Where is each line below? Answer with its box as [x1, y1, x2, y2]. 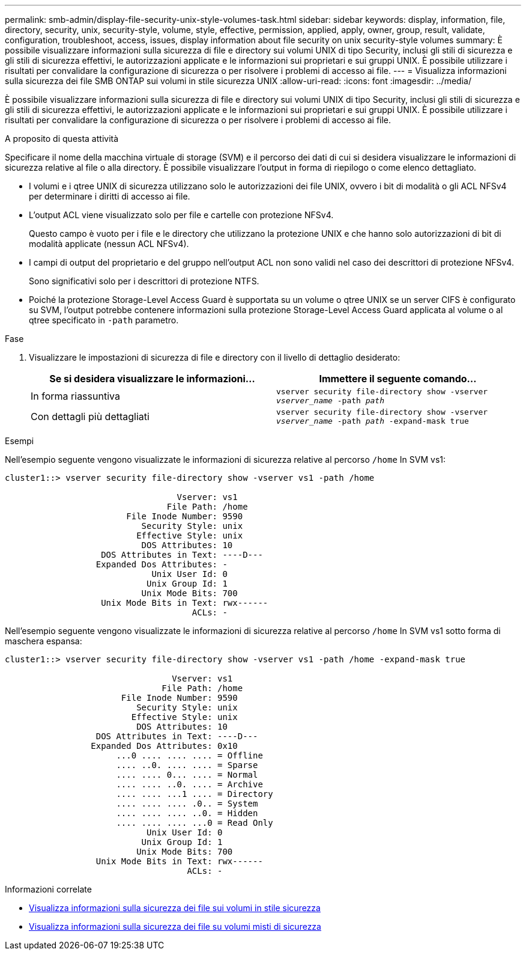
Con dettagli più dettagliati [31, 410, 150, 423]
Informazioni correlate [5, 884, 92, 894]
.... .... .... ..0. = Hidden [116, 808, 258, 818]
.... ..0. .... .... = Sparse [116, 760, 258, 770]
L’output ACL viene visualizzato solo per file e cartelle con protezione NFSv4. [29, 210, 334, 220]
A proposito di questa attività [5, 133, 119, 144]
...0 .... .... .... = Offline [116, 751, 263, 760]
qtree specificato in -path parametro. [29, 315, 179, 325]
